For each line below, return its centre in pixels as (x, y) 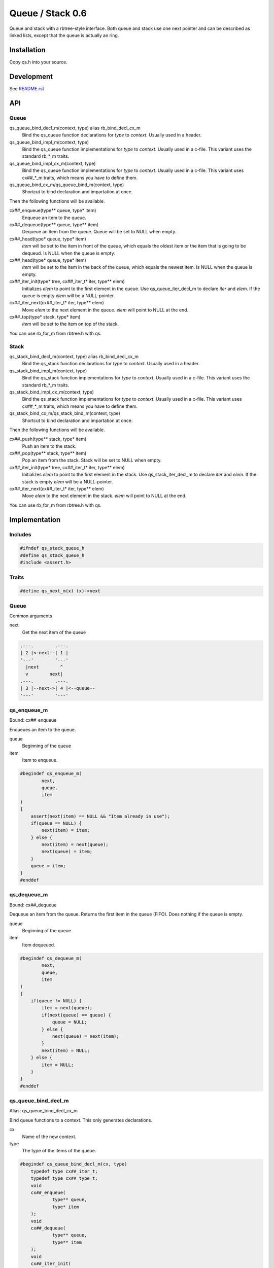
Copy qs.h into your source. (39, 62)
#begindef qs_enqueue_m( (51, 774)
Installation (27, 50)
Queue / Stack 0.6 (48, 13)
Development (31, 76)
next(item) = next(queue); (75, 845)
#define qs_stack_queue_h (52, 555)
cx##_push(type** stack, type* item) (48, 439)
